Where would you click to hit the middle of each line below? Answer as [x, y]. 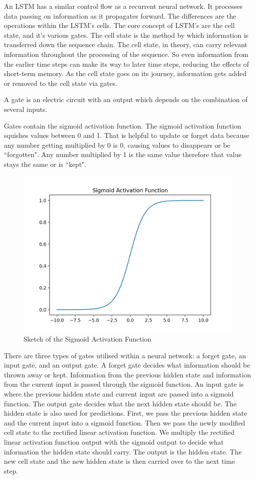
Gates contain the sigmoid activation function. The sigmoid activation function [123, 125]
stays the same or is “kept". [45, 164]
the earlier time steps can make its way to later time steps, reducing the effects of [127, 64]
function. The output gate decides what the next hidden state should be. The [120, 403]
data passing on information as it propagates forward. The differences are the [120, 15]
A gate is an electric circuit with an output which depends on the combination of [126, 99]
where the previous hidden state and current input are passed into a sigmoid [119, 394]
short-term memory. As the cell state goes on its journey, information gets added [125, 73]
